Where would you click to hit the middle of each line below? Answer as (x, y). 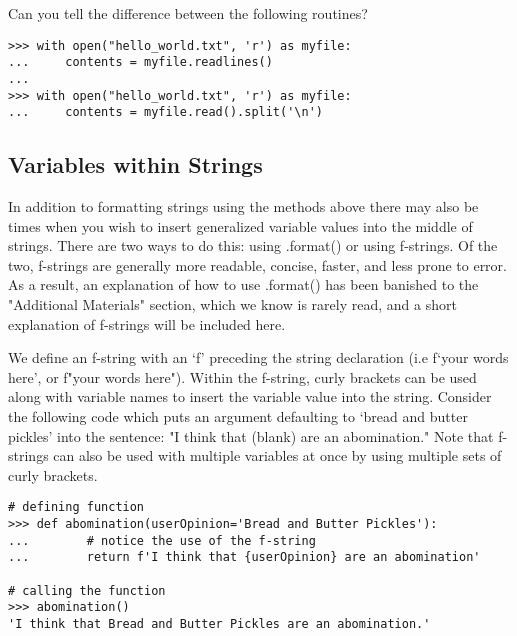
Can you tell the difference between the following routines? (188, 13)
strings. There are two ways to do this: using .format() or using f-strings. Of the (253, 245)
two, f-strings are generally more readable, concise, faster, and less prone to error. (257, 264)
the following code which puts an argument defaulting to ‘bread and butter (238, 416)
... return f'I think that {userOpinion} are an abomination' (244, 557)
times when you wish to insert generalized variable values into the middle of (240, 225)
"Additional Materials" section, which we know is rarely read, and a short (232, 304)
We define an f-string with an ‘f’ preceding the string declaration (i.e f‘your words (258, 357)
